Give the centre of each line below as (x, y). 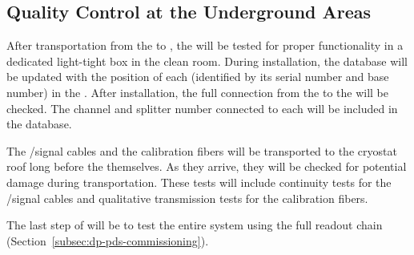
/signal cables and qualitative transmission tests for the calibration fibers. (187, 198)
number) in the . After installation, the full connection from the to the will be (198, 92)
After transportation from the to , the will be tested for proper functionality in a (205, 45)
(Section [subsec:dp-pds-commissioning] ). (108, 240)
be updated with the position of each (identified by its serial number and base (198, 77)
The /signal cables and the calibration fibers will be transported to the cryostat (202, 150)
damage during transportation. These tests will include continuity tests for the (199, 182)
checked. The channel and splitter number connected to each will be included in (202, 108)
